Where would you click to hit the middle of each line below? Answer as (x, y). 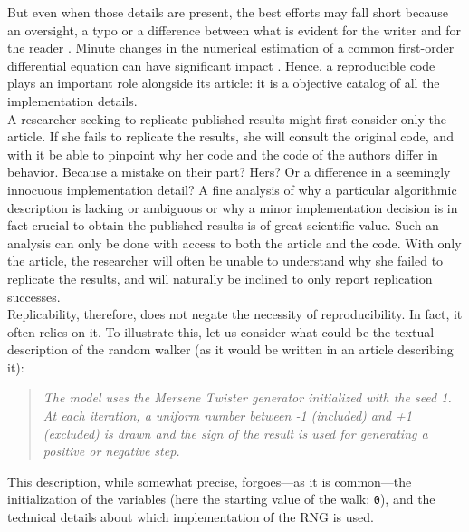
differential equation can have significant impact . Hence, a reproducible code (221, 65)
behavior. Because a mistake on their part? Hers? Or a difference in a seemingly (229, 172)
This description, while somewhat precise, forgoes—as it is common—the (210, 481)
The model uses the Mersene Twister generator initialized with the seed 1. (247, 397)
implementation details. (72, 100)
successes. (34, 296)
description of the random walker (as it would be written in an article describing (230, 349)
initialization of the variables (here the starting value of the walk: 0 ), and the (221, 499)
